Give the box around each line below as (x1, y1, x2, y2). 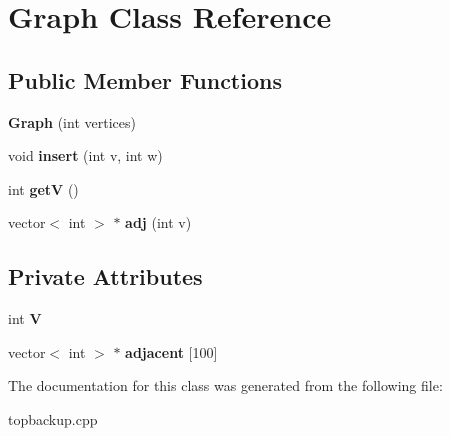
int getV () (8, 178, 79, 199)
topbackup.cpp (8, 408, 98, 429)
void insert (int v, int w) (8, 145, 163, 166)
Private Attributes (8, 261, 203, 292)
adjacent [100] (125, 341, 218, 362)
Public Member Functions (8, 64, 282, 95)
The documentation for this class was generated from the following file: (8, 375, 443, 396)
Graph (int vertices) (8, 111, 136, 132)
